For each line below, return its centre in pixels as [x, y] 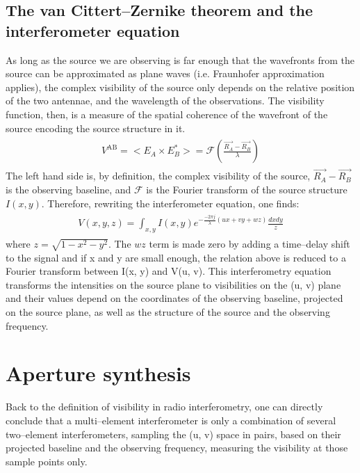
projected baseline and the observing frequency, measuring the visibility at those [177, 448]
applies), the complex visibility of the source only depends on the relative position [180, 87]
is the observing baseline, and [68, 190]
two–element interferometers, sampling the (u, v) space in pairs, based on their [173, 434]
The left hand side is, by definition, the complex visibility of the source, [158, 176]
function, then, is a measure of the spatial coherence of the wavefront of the [167, 114]
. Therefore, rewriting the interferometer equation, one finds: [170, 203]
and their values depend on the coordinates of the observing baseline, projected [174, 298]
